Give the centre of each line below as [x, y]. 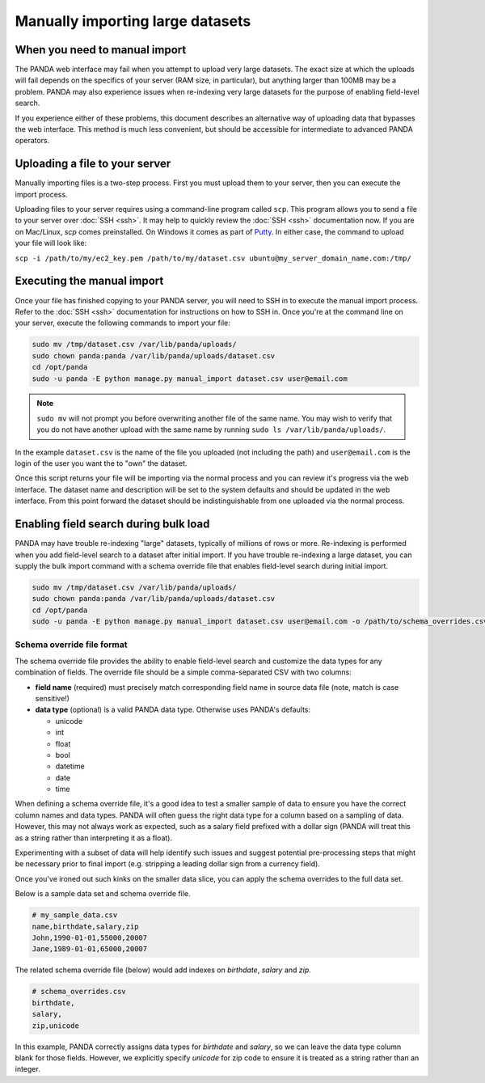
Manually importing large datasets [133, 21]
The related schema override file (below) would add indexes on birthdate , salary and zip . [163, 970]
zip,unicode [56, 1026]
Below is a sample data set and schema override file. [103, 894]
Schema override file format [71, 645]
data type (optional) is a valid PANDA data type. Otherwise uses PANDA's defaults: [173, 710]
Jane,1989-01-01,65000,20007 [90, 949]
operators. [32, 141]
